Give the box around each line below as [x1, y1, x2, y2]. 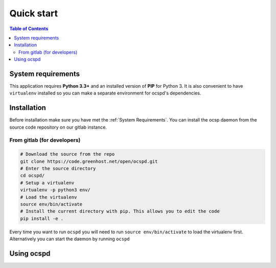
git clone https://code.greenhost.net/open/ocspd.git [20, 158, 158, 164]
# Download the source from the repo [20, 151, 115, 157]
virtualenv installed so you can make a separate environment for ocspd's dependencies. [9, 90, 201, 96]
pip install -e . [20, 215, 64, 222]
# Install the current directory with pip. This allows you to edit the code [20, 208, 220, 214]
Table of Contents [9, 26, 49, 32]
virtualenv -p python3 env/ [20, 187, 90, 193]
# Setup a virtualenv [20, 180, 75, 186]
